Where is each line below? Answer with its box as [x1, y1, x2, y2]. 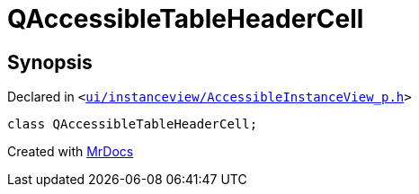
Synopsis [7, 50, 93, 74]
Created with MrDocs [7, 144, 134, 160]
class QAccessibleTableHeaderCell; [7, 117, 258, 132]
